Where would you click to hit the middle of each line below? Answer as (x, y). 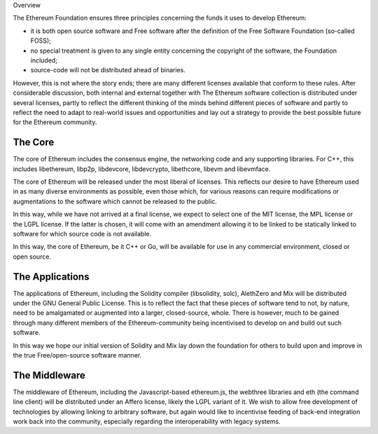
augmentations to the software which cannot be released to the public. (115, 201)
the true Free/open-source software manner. (77, 355)
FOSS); (41, 41)
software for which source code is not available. (82, 233)
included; (44, 60)
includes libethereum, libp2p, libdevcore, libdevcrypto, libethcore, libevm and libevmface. (142, 169)
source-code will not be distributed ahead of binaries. (108, 70)
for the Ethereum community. (55, 122)
